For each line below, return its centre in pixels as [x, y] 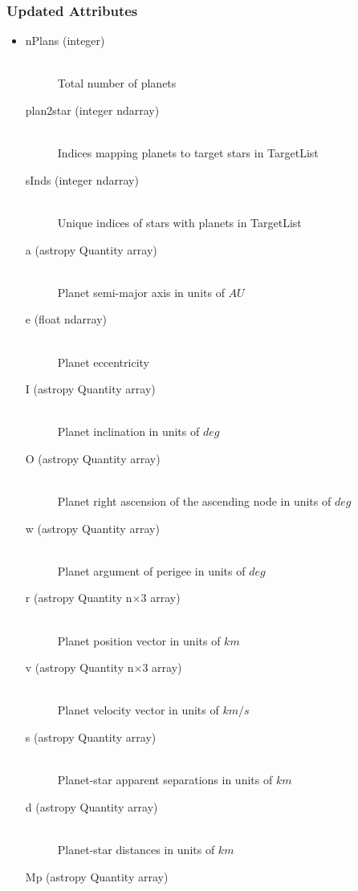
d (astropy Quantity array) [92, 806]
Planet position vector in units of [139, 640]
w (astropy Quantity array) [92, 528]
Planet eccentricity [103, 362]
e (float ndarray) [66, 319]
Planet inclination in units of [128, 431]
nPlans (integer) [65, 41]
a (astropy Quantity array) [91, 249]
